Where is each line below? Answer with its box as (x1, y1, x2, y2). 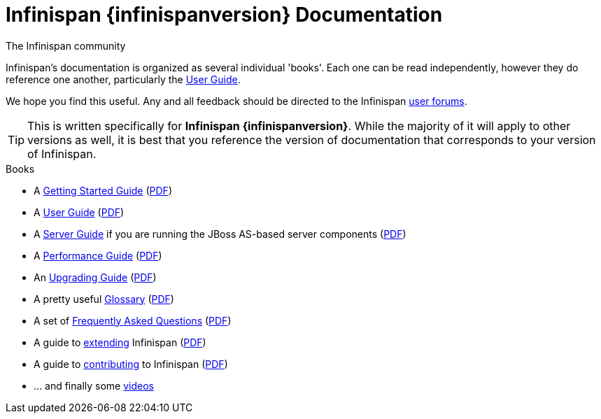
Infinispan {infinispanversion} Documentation (6, 3, 443, 27)
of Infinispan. (27, 146, 97, 161)
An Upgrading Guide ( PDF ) (34, 271, 157, 283)
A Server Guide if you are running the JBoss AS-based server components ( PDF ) (34, 227, 406, 240)
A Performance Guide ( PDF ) (34, 249, 162, 262)
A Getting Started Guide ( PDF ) (34, 184, 172, 197)
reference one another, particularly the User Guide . (6, 73, 241, 85)
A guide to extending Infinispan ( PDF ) (34, 336, 206, 348)
